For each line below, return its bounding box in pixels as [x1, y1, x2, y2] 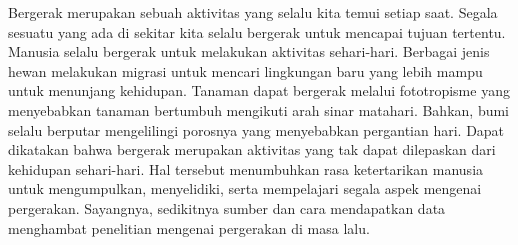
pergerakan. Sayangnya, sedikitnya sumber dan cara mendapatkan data [8, 197, 446, 218]
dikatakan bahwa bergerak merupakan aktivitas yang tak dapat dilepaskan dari [8, 139, 496, 160]
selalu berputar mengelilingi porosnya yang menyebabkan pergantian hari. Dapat [8, 119, 505, 140]
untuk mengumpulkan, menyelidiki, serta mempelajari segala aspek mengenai [8, 178, 482, 199]
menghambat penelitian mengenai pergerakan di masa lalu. [8, 217, 370, 238]
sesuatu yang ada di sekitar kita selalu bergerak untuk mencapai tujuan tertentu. [8, 21, 506, 42]
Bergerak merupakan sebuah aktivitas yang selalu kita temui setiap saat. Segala [8, 2, 498, 22]
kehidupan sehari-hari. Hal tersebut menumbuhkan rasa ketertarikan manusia [8, 158, 484, 179]
